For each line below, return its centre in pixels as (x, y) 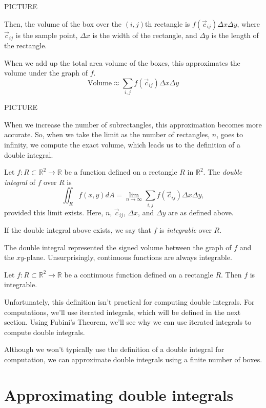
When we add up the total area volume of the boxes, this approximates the (122, 62)
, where (248, 23)
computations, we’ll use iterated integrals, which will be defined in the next (122, 312)
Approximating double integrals (119, 394)
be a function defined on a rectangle (121, 172)
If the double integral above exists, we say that (78, 230)
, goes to (230, 134)
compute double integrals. (45, 332)
